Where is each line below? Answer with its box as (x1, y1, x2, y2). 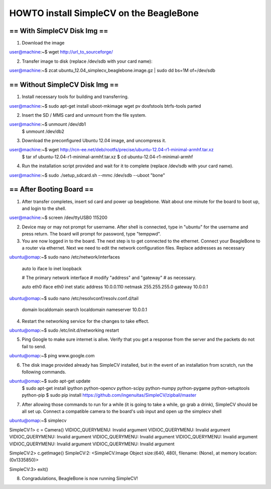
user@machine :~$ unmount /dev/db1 (9, 121, 86, 127)
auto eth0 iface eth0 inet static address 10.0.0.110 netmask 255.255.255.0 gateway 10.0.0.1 (22, 284, 208, 290)
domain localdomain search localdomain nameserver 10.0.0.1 (22, 307, 148, 313)
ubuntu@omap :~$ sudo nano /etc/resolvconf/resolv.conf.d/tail (9, 295, 139, 301)
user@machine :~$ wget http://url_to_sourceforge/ (9, 49, 113, 55)
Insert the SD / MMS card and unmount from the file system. (22, 112, 147, 118)
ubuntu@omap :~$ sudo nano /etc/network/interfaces (9, 254, 120, 260)
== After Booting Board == (9, 185, 94, 194)
